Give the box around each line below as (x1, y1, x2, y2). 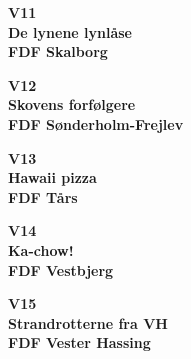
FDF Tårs (8, 186, 78, 207)
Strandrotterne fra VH (8, 312, 168, 333)
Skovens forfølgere (8, 94, 136, 115)
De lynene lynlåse (8, 21, 132, 42)
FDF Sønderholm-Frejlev (8, 113, 184, 134)
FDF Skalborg (8, 41, 108, 62)
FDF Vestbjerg (8, 259, 114, 280)
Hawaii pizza (8, 167, 97, 188)
